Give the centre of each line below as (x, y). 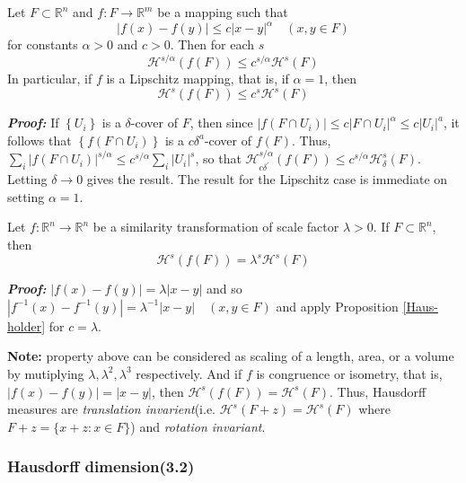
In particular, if (50, 79)
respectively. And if (189, 373)
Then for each (216, 44)
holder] (26, 325)
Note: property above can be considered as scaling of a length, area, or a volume (231, 356)
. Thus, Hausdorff (378, 391)
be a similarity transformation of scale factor (216, 227)
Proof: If (33, 123)
